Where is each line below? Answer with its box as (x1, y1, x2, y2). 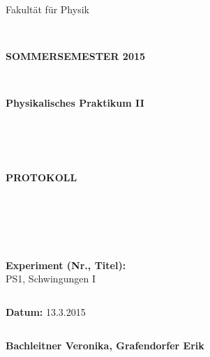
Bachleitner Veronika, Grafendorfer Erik (6, 337, 204, 352)
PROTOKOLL (6, 169, 77, 184)
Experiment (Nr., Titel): (6, 257, 126, 272)
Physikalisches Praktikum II (6, 96, 144, 110)
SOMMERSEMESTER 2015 (6, 49, 146, 63)
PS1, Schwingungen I (6, 271, 96, 286)
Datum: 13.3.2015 (6, 304, 86, 319)
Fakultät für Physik (6, 2, 89, 16)
